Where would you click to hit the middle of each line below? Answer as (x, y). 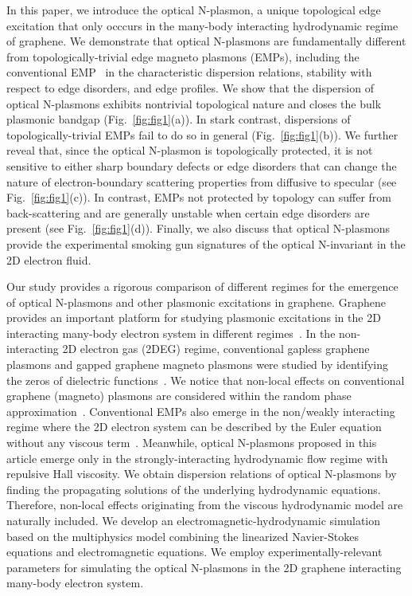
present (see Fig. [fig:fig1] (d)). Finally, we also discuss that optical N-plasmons (198, 228)
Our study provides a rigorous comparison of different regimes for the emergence (202, 286)
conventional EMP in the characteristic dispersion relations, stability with (189, 72)
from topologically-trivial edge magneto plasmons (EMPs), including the (183, 56)
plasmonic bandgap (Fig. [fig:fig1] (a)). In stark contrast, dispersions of (179, 119)
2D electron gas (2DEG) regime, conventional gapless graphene (216, 349)
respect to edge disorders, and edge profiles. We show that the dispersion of (190, 87)
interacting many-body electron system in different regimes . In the (171, 333)
